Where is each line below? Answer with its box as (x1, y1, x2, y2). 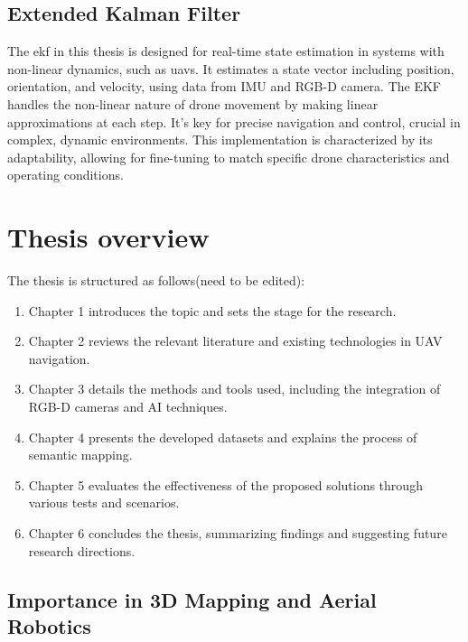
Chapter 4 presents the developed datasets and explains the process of (28, 427, 417, 446)
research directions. (28, 541, 136, 560)
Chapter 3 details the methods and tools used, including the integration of (28, 379, 441, 398)
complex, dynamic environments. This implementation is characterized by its (7, 130, 433, 149)
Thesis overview (7, 219, 210, 256)
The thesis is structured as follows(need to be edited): (7, 271, 305, 290)
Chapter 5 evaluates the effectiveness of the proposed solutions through (28, 475, 423, 494)
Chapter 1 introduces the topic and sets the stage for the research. (28, 301, 397, 320)
